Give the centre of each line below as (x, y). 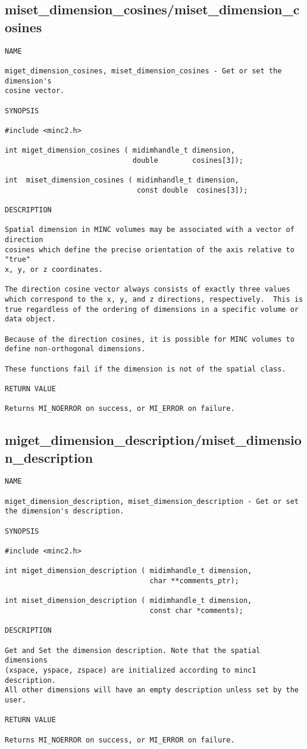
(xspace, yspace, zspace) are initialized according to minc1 (131, 670)
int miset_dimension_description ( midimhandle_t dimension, (129, 601)
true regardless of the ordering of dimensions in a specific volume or (152, 309)
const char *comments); (196, 611)
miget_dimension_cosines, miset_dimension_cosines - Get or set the (143, 71)
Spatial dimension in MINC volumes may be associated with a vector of (150, 230)
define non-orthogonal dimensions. (75, 349)
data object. (30, 319)
